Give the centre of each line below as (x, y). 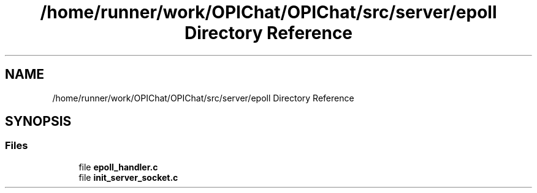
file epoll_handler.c (118, 167)
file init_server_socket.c (128, 177)
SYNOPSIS (38, 122)
